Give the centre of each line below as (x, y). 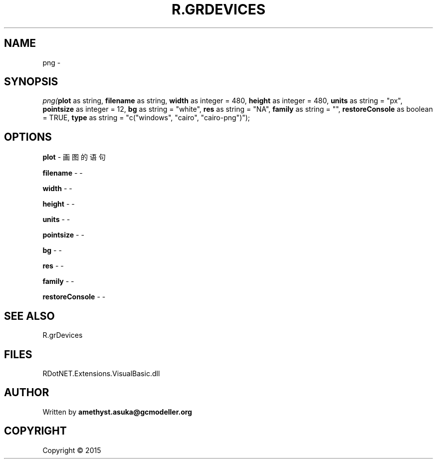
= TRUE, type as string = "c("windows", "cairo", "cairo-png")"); (146, 118)
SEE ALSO (29, 316)
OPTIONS (28, 137)
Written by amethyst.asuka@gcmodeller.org (117, 412)
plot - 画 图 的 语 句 (74, 157)
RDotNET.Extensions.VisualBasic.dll (101, 373)
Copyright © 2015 (72, 450)
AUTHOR (27, 393)
